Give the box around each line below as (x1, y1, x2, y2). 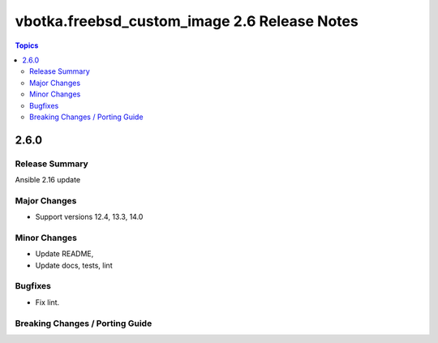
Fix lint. (35, 297, 60, 307)
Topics (15, 41, 39, 50)
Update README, (35, 249, 94, 259)
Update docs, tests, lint (35, 260, 113, 270)
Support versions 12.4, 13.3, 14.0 (35, 212, 144, 222)
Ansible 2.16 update (15, 175, 81, 185)
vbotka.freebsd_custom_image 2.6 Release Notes (15, 12, 359, 30)
